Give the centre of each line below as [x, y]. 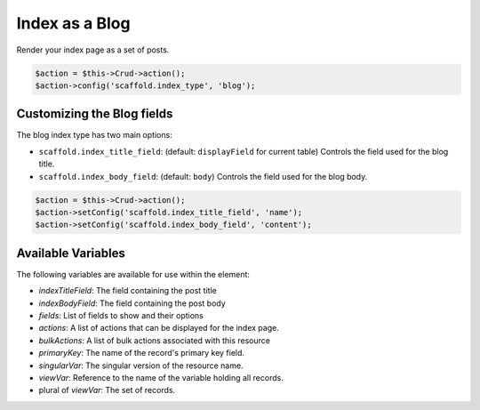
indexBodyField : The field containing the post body [132, 303]
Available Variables [71, 253]
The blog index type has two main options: [94, 135]
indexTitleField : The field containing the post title [128, 291]
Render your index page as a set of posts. [93, 50]
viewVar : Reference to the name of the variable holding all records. [161, 377]
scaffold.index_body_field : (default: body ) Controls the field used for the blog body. [203, 176]
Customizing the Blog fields [95, 114]
